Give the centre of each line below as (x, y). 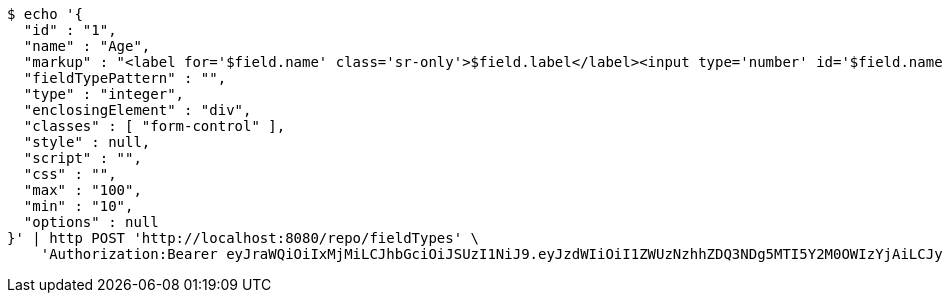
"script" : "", (82, 158)
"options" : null (91, 222)
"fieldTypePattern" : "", (125, 78)
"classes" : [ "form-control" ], (154, 126)
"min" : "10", (78, 206)
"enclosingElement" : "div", (137, 110)
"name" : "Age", (87, 46)
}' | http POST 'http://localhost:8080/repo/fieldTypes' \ (243, 238)
